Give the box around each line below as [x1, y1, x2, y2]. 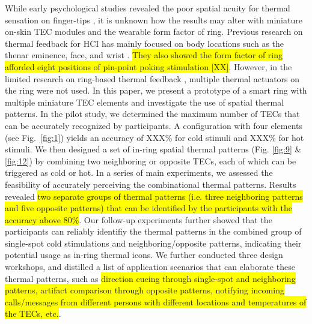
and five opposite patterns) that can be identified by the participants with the [5, 202, 292, 214]
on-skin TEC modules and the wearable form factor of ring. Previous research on [5, 25, 303, 38]
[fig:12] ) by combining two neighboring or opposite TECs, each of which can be [5, 154, 296, 167]
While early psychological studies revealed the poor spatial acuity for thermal [5, 2, 290, 14]
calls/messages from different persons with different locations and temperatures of [5, 295, 307, 308]
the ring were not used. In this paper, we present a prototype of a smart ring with [5, 84, 307, 97]
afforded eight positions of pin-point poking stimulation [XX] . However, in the [5, 60, 292, 73]
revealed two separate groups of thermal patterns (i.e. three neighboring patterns [5, 190, 303, 202]
